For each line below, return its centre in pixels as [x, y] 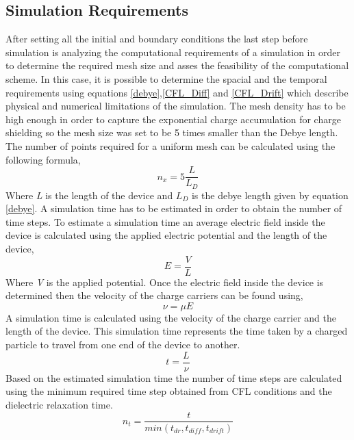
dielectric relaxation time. [59, 404]
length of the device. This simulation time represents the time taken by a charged [177, 331]
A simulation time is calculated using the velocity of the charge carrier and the [171, 317]
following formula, [43, 159]
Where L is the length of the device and [89, 195]
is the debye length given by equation [270, 195]
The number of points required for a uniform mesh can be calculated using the [170, 145]
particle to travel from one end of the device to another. [123, 345]
